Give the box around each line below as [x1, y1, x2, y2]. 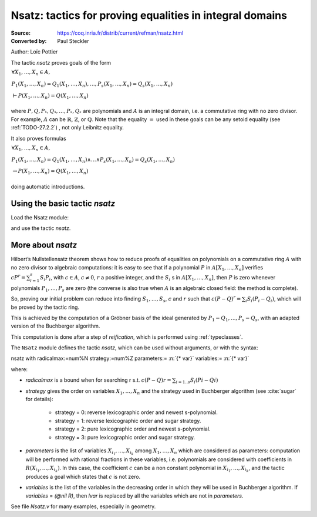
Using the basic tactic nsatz [11, 198, 116, 208]
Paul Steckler [57, 37, 89, 44]
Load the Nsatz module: [11, 214, 69, 221]
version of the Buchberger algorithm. [11, 322, 100, 329]
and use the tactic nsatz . [11, 225, 71, 232]
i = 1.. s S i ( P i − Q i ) [176, 377, 218, 385]
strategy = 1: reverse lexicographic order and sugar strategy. [55, 417, 201, 424]
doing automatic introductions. [11, 183, 85, 191]
